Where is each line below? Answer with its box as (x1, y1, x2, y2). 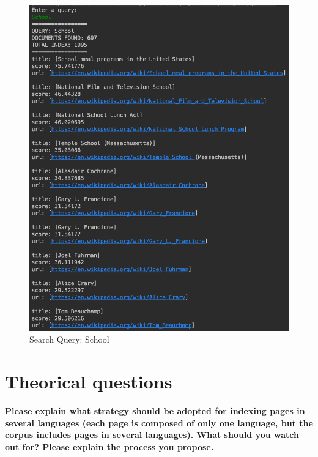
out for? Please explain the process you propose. (5, 440, 214, 453)
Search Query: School (29, 333, 109, 346)
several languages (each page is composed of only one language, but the (5, 416, 313, 429)
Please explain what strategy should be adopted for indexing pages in (5, 404, 305, 417)
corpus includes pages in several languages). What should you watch (5, 428, 299, 441)
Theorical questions (5, 369, 172, 394)
